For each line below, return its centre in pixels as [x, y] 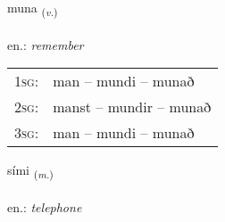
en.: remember [46, 44]
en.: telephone [45, 207]
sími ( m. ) [30, 171]
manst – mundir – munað [132, 107]
